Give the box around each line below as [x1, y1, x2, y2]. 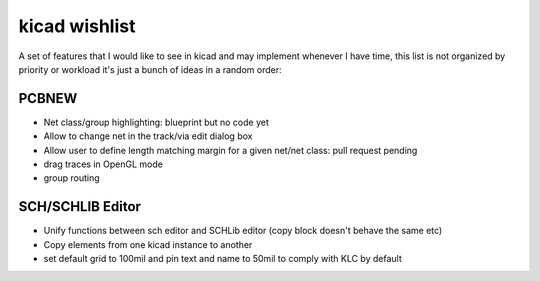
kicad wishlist [18, 15, 136, 37]
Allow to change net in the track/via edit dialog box [43, 130, 253, 142]
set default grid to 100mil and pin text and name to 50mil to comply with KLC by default [43, 253, 402, 265]
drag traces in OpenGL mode [43, 158, 164, 170]
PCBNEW [18, 90, 78, 107]
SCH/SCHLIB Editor [18, 198, 142, 215]
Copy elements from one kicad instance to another [43, 238, 253, 250]
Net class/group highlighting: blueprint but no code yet [43, 116, 270, 128]
